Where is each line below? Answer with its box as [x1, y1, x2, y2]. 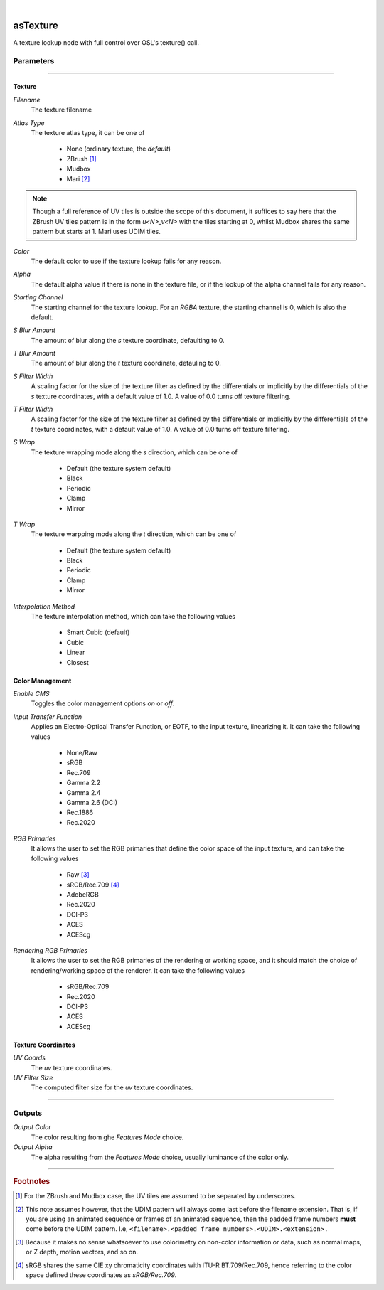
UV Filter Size [13, 1073, 53, 1082]
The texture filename [31, 105, 92, 114]
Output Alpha [13, 1143, 53, 1151]
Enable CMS [13, 690, 50, 698]
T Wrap [13, 520, 36, 528]
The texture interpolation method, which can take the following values [31, 612, 236, 621]
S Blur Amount [13, 326, 56, 334]
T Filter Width [13, 405, 53, 414]
